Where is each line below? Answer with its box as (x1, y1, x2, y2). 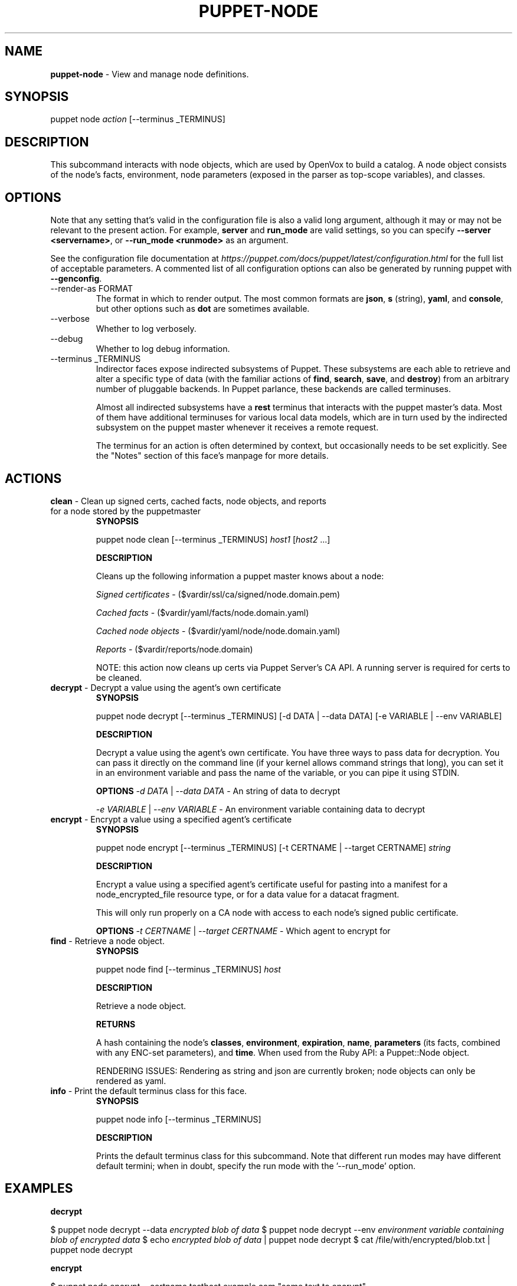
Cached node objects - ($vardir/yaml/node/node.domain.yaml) (96, 625, 341, 636)
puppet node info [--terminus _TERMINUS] (96, 1114, 261, 1124)
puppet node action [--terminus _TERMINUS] (50, 114, 225, 125)
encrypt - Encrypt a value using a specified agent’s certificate (50, 814, 292, 824)
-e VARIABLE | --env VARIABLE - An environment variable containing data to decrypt (96, 804, 426, 814)
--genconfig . (50, 273, 102, 284)
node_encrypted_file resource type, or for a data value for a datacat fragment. (96, 889, 400, 899)
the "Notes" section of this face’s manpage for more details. (96, 451, 329, 461)
